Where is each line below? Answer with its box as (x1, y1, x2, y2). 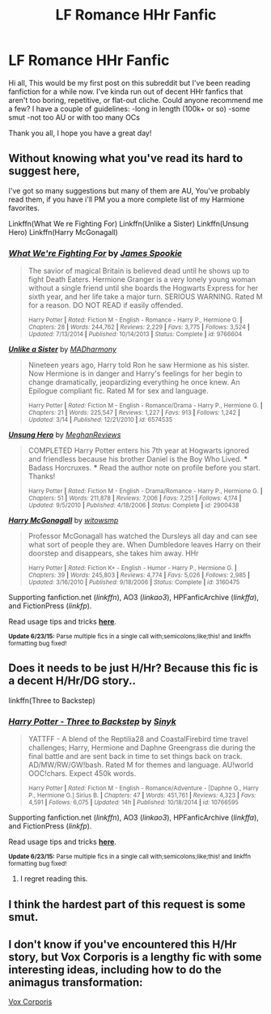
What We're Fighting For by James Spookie (8, 247, 183, 258)
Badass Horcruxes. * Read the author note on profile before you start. (28, 463, 261, 473)
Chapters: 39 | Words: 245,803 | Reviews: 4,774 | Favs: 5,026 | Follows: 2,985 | (28, 571, 251, 580)
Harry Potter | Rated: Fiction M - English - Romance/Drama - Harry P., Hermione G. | (28, 402, 263, 410)
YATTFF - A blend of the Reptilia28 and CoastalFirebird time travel (28, 735, 248, 744)
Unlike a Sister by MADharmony (8, 344, 117, 354)
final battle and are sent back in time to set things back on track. (28, 752, 243, 761)
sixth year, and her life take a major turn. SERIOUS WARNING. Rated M (28, 292, 263, 301)
